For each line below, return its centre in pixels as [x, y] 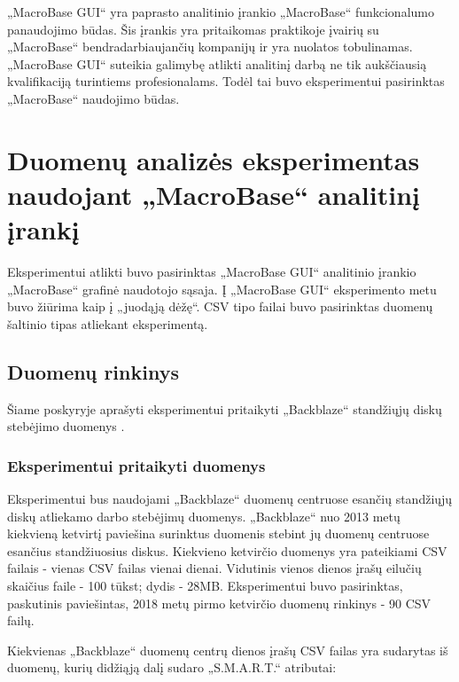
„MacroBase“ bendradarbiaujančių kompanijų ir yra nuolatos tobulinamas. [210, 47]
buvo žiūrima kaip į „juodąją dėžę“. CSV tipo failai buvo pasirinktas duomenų [220, 306]
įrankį [43, 229]
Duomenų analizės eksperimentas [214, 159]
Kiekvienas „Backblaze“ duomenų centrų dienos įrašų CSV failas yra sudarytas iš [228, 650]
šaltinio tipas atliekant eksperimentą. [108, 323]
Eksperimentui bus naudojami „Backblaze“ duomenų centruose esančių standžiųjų [230, 499]
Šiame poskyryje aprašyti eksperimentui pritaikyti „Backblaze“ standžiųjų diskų [225, 408]
